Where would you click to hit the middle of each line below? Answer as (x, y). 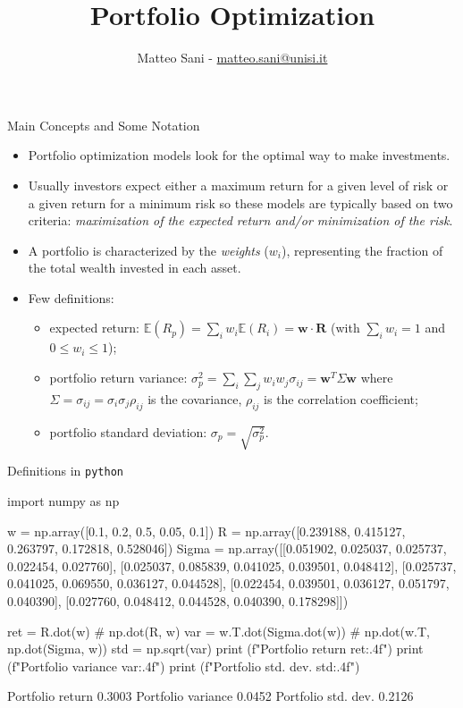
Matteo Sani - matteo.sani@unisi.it (232, 58)
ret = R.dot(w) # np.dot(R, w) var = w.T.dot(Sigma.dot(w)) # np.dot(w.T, (219, 631)
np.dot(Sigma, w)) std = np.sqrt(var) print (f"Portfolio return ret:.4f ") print (215, 649)
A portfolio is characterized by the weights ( (148, 250)
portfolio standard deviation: (128, 431)
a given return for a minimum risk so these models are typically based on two (240, 202)
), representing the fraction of (362, 250)
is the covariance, (195, 398)
